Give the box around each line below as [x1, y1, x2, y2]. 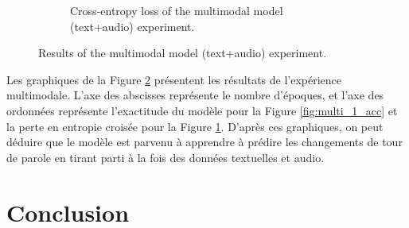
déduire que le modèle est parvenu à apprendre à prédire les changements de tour [6, 133, 403, 150]
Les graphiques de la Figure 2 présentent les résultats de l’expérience [6, 71, 342, 87]
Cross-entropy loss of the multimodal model [70, 2, 283, 18]
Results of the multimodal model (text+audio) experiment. [38, 44, 327, 61]
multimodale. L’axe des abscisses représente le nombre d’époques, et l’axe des [6, 87, 384, 103]
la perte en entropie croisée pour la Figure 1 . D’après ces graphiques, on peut [6, 118, 384, 134]
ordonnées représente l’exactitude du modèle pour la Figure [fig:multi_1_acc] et [6, 102, 398, 118]
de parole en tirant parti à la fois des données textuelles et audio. [6, 149, 325, 165]
